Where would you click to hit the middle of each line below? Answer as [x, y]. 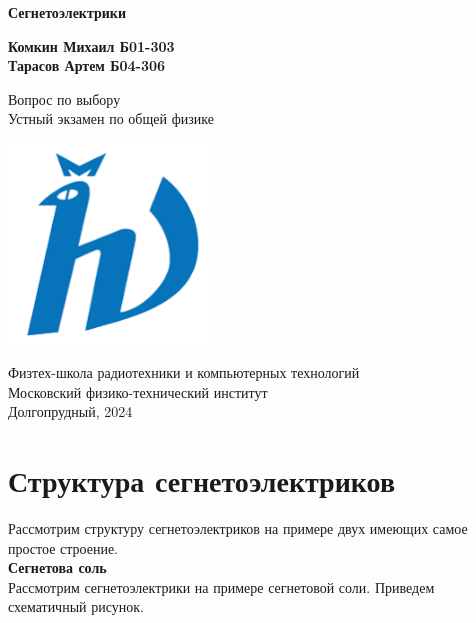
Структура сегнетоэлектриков [202, 480]
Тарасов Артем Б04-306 [87, 65]
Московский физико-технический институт [138, 391]
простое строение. [63, 547]
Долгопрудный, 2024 [70, 411]
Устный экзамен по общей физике [111, 118]
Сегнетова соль [57, 567]
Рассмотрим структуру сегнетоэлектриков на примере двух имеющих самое [238, 528]
